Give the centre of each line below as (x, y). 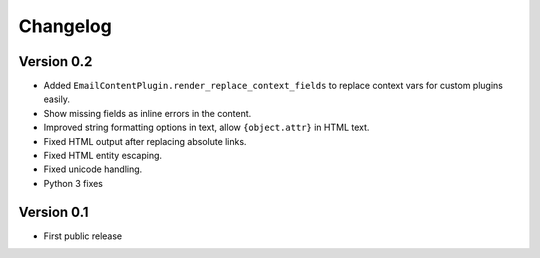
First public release (83, 236)
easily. (56, 99)
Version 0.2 (55, 61)
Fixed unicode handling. (93, 169)
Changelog (65, 26)
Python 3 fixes (73, 183)
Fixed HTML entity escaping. (103, 156)
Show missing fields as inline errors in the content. (147, 113)
